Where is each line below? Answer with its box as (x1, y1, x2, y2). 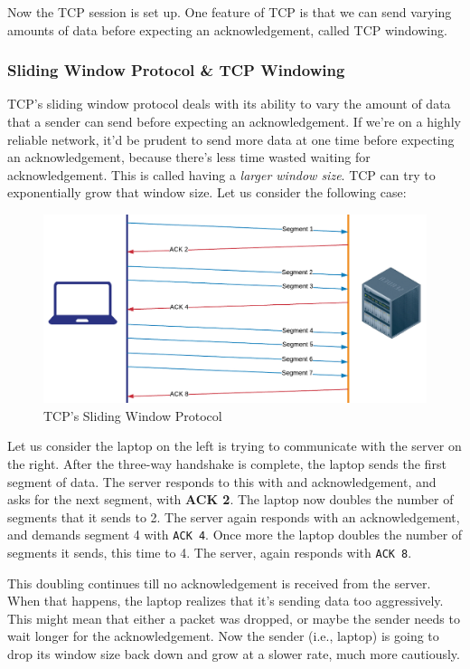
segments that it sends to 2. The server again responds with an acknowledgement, (7, 507, 460, 526)
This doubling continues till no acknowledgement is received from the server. (7, 573, 431, 592)
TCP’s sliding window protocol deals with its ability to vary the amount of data (7, 94, 451, 113)
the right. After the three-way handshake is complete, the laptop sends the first (7, 454, 446, 473)
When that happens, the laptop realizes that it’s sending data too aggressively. (7, 591, 444, 610)
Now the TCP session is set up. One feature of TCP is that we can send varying (7, 3, 452, 21)
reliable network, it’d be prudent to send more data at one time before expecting (7, 129, 455, 148)
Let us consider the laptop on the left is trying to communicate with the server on (7, 436, 462, 455)
